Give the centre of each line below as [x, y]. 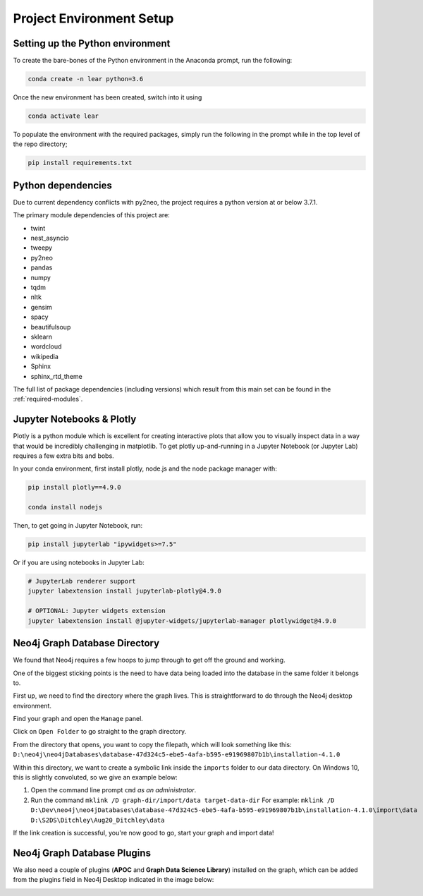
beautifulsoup [51, 327]
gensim [42, 307]
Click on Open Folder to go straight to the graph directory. [100, 732]
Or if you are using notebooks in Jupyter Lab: [79, 563]
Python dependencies [63, 185]
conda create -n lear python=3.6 [86, 79]
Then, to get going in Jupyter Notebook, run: [78, 526]
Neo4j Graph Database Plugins [82, 853]
